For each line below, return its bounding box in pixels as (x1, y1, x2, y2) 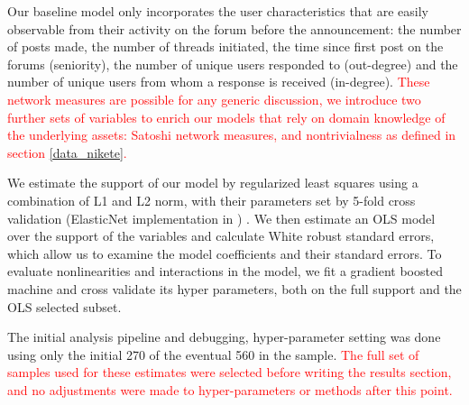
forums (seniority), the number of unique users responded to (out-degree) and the (7, 54, 458, 73)
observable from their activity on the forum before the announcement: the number (7, 19, 462, 38)
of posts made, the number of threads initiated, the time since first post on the (7, 37, 444, 56)
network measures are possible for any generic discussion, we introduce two (7, 89, 421, 108)
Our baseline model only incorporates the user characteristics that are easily (7, 2, 428, 20)
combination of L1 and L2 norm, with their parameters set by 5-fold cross (7, 190, 416, 209)
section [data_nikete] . (7, 143, 127, 161)
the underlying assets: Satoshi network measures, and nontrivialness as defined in (7, 125, 456, 144)
